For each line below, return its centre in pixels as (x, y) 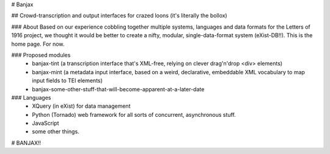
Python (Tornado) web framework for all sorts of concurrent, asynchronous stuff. (134, 114)
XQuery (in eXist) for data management (81, 106)
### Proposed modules (41, 55)
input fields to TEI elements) (68, 81)
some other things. (56, 131)
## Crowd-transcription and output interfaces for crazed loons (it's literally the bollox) (119, 16)
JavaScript (46, 123)
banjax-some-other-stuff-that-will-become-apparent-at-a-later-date (118, 89)
